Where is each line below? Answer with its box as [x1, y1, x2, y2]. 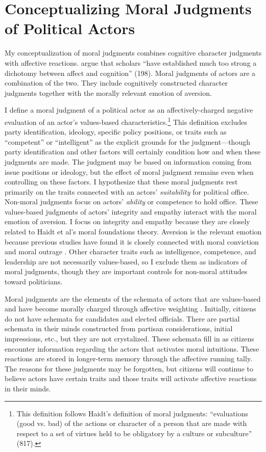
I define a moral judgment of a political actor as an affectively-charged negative [5, 104, 253, 115]
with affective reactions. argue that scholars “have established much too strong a [5, 57, 257, 68]
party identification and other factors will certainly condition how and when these [5, 146, 261, 157]
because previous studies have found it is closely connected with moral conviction [5, 236, 259, 247]
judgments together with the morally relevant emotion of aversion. [5, 87, 212, 98]
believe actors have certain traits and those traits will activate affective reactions [5, 373, 257, 384]
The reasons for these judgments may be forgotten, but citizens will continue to [5, 363, 253, 374]
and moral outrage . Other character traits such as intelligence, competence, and [5, 246, 256, 257]
